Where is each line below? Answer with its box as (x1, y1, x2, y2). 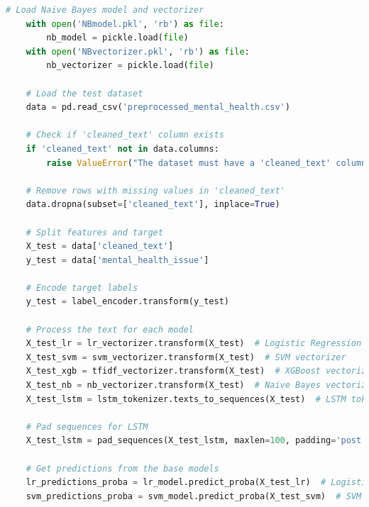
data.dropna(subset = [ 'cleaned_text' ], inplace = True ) (26, 199, 280, 210)
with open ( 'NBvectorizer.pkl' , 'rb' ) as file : (26, 46, 250, 57)
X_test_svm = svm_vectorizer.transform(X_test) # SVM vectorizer (26, 352, 346, 362)
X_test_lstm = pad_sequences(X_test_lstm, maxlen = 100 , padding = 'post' (26, 435, 367, 446)
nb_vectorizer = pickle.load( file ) (46, 60, 214, 71)
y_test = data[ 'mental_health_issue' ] (26, 255, 209, 265)
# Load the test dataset (26, 88, 143, 99)
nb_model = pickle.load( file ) (46, 33, 189, 43)
